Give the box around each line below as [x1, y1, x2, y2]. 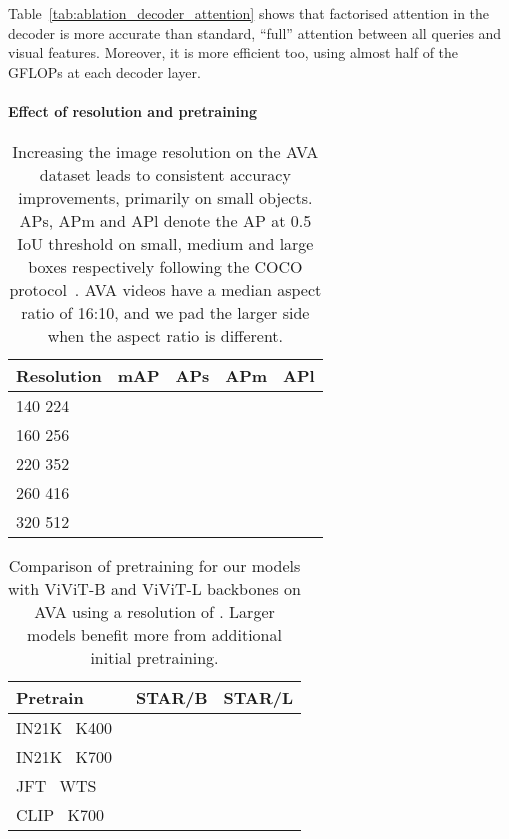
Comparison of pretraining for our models [8, 554, 301, 578]
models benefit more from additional [27, 623, 282, 647]
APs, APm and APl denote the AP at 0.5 [19, 209, 312, 233]
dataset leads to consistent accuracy [39, 163, 291, 187]
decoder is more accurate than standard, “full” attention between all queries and [8, 22, 502, 43]
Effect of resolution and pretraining [8, 100, 258, 121]
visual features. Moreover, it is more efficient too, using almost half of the [8, 42, 459, 63]
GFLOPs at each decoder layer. [8, 61, 201, 82]
